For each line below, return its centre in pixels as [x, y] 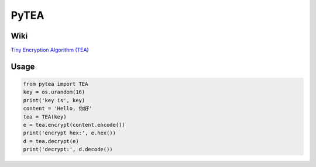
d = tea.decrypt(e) [51, 141]
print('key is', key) [54, 100]
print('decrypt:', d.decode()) [68, 149]
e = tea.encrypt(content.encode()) [74, 125]
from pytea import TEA [56, 84]
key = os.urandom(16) [54, 92]
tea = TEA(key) [45, 116]
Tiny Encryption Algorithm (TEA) [50, 50]
